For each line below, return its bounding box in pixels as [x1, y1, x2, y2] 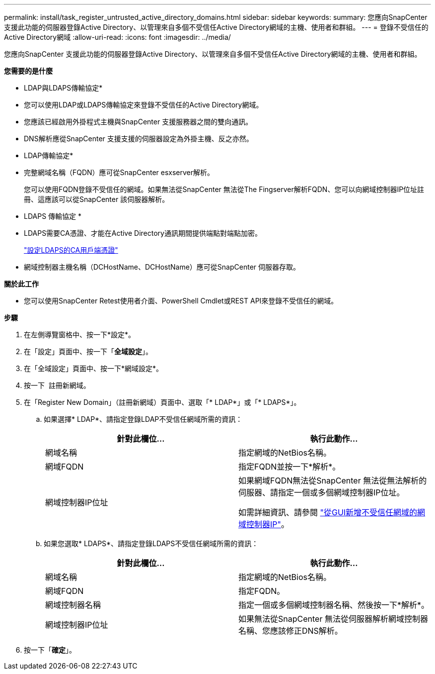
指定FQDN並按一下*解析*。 [238, 462, 341, 472]
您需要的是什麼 [4, 67, 53, 75]
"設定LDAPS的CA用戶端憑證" [24, 246, 118, 254]
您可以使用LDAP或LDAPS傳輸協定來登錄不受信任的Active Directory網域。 [24, 100, 263, 109]
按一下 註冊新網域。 [24, 381, 90, 389]
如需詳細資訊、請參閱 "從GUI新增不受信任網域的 [238, 507, 418, 517]
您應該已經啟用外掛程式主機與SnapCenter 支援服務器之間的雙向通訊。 [24, 117, 253, 126]
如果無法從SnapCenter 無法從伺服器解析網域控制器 [238, 614, 428, 624]
